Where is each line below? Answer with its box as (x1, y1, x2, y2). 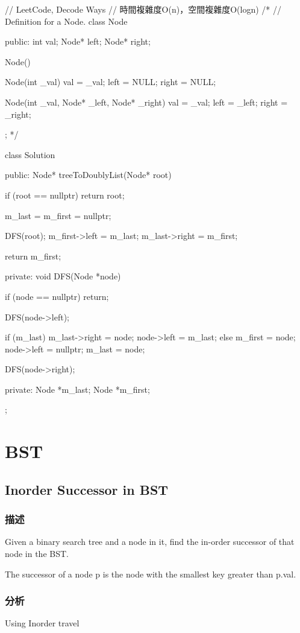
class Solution (5, 148, 55, 161)
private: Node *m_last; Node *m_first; (5, 383, 150, 395)
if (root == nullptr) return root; (5, 188, 125, 201)
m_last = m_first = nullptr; (5, 209, 111, 221)
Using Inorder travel (5, 617, 80, 629)
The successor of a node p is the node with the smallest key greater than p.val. (5, 567, 296, 580)
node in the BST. (5, 547, 69, 560)
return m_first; (5, 249, 61, 262)
